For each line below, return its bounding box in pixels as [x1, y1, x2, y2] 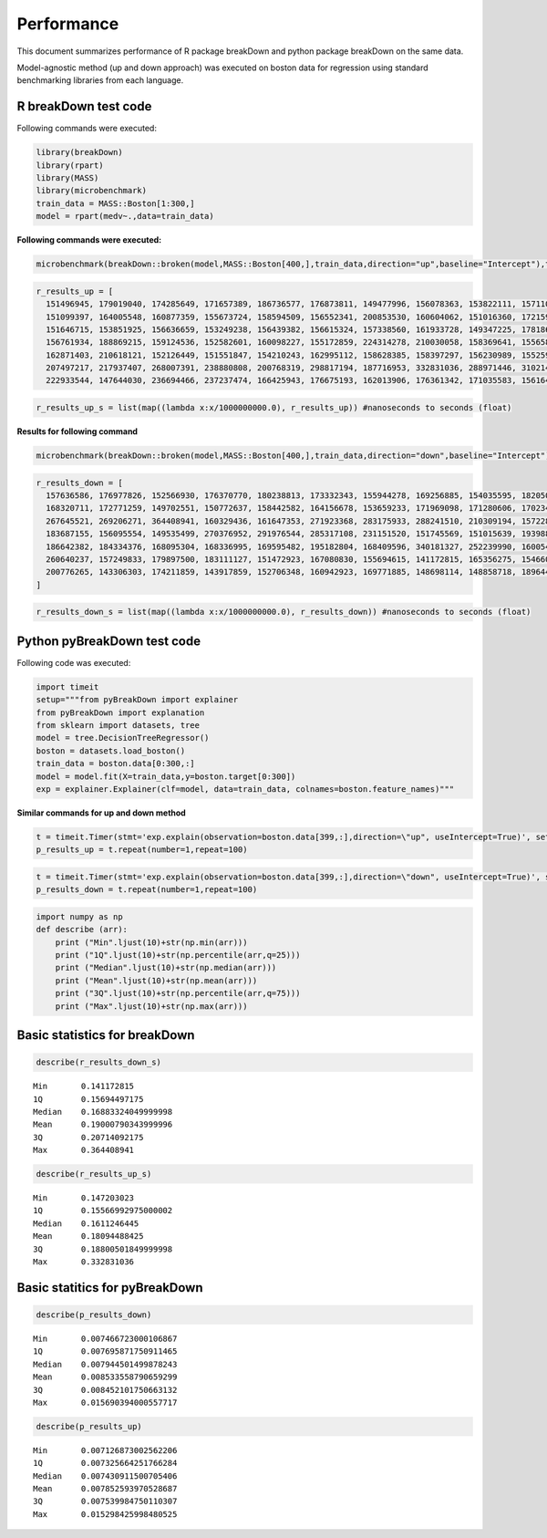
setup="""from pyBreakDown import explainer [36, 694, 239, 705]
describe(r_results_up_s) [36, 1169, 152, 1179]
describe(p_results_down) [36, 1309, 152, 1320]
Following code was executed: [16, 657, 131, 668]
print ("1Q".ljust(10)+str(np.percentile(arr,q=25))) [55, 950, 301, 960]
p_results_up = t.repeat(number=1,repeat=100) [36, 845, 248, 855]
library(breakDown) [36, 147, 123, 158]
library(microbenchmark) [36, 185, 148, 196]
